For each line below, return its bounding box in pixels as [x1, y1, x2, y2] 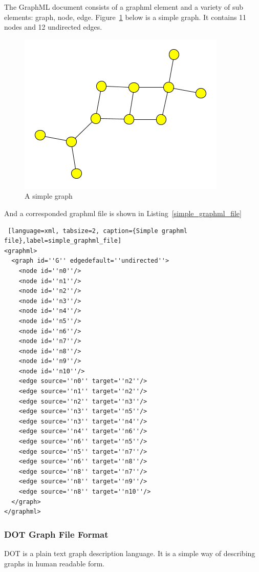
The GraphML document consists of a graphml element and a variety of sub [4, 2, 243, 12]
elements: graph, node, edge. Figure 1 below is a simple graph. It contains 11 [4, 11, 247, 22]
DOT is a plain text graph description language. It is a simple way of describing [4, 548, 255, 558]
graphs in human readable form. [4, 558, 105, 568]
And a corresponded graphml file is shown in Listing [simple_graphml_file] [4, 207, 242, 218]
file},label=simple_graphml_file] [4, 237, 122, 245]
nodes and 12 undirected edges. [4, 22, 102, 32]
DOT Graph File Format [4, 527, 109, 540]
